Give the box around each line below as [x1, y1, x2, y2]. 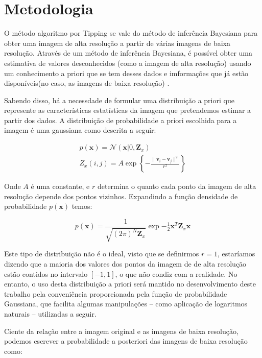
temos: [72, 201, 92, 211]
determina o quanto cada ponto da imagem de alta [97, 181, 256, 192]
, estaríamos [218, 248, 255, 259]
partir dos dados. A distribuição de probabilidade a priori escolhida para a [4, 114, 237, 125]
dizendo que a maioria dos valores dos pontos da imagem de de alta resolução [4, 258, 247, 269]
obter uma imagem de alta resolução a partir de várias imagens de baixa [4, 37, 230, 48]
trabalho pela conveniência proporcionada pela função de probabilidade [4, 288, 227, 299]
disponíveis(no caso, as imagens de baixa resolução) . [4, 78, 170, 88]
